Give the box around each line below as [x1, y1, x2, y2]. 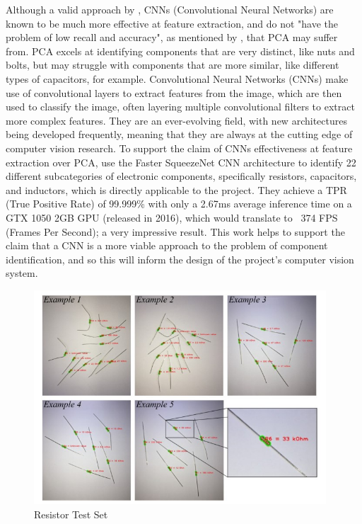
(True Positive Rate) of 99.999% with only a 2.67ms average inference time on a [6, 196, 352, 211]
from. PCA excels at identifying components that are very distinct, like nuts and [6, 43, 355, 58]
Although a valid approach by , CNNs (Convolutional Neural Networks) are [6, 2, 334, 16]
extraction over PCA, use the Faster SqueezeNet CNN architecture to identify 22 [6, 154, 356, 169]
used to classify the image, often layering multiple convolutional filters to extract [6, 99, 355, 114]
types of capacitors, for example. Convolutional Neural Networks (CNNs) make [6, 71, 349, 86]
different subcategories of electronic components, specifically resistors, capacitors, [6, 169, 357, 183]
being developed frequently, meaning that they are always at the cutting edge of [6, 127, 353, 142]
